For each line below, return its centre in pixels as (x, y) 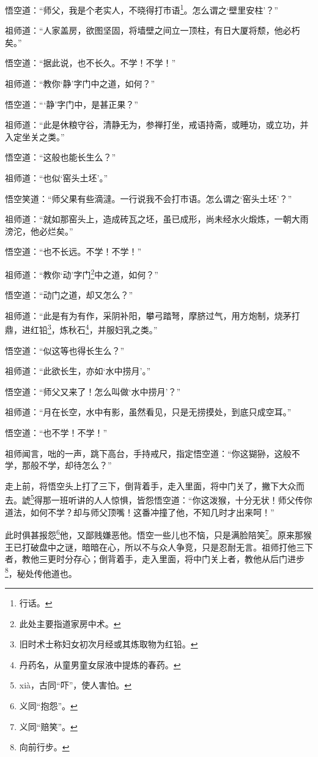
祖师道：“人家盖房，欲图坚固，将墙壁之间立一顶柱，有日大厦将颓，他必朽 (153, 30)
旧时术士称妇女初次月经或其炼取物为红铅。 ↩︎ (109, 644)
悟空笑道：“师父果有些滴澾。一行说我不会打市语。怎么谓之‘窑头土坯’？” (148, 198)
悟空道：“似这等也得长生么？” (65, 350)
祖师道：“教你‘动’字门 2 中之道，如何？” (82, 273)
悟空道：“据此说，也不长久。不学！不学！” (91, 63)
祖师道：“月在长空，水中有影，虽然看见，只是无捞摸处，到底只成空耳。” (148, 412)
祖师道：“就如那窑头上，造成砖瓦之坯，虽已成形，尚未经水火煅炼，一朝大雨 (157, 219)
